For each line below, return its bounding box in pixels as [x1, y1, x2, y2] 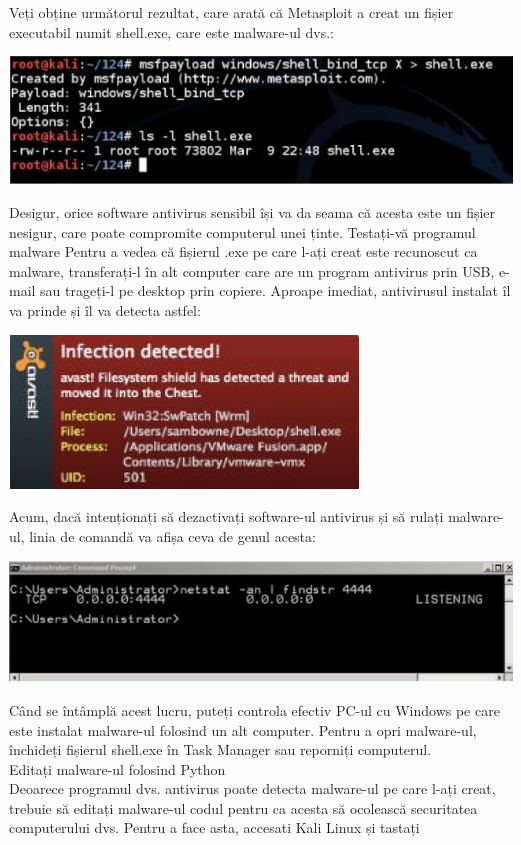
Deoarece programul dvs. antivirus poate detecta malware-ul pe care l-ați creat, [9, 778, 496, 799]
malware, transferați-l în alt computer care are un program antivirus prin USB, [9, 260, 495, 281]
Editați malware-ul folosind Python [9, 758, 226, 779]
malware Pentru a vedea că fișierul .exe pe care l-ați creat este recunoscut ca [9, 241, 478, 262]
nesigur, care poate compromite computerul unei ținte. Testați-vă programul [9, 221, 476, 242]
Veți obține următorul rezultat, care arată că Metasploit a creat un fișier [9, 2, 454, 22]
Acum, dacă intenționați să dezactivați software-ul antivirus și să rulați [9, 506, 444, 527]
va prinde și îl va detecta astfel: [9, 299, 201, 320]
